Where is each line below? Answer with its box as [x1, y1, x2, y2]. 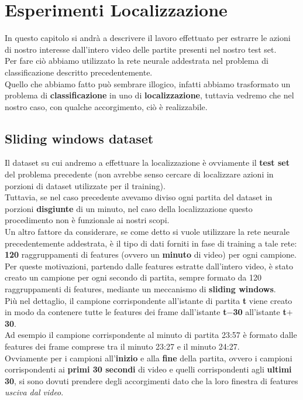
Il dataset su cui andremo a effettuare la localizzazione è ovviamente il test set [5, 156, 290, 169]
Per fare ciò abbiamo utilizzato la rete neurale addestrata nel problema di [5, 54, 268, 67]
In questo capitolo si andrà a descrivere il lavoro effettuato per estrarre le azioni [5, 32, 291, 44]
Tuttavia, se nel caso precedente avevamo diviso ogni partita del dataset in [5, 191, 273, 203]
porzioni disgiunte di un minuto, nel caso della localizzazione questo [5, 202, 253, 214]
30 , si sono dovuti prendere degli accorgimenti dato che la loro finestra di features [5, 374, 298, 387]
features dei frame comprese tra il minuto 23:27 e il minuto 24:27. [5, 340, 240, 352]
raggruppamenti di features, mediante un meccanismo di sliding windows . [5, 283, 276, 295]
